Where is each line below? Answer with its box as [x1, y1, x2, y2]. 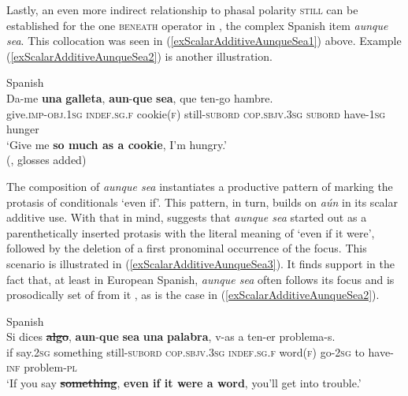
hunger [6, 121, 39, 137]
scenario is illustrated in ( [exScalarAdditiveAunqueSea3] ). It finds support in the [6, 255, 395, 271]
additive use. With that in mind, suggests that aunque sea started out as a [6, 209, 367, 226]
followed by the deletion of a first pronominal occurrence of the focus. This [6, 240, 367, 256]
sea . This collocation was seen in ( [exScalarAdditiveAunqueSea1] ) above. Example [6, 32, 402, 49]
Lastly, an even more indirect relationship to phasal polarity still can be [6, 2, 358, 17]
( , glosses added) [6, 151, 87, 168]
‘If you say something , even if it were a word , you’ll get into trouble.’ [6, 375, 362, 391]
